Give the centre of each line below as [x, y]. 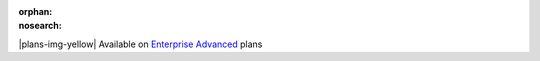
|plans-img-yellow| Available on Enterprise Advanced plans [140, 44]
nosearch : [40, 26]
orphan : [35, 11]
